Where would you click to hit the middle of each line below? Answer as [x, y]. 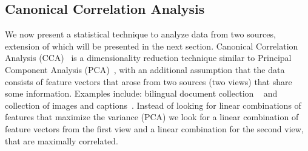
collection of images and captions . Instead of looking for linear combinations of [153, 105]
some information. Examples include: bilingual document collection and [141, 93]
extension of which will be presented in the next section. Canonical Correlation [152, 46]
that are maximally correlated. [62, 140]
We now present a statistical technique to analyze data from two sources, [140, 34]
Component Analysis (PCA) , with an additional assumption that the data [145, 69]
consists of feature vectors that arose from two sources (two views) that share [149, 81]
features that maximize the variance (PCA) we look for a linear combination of [152, 117]
